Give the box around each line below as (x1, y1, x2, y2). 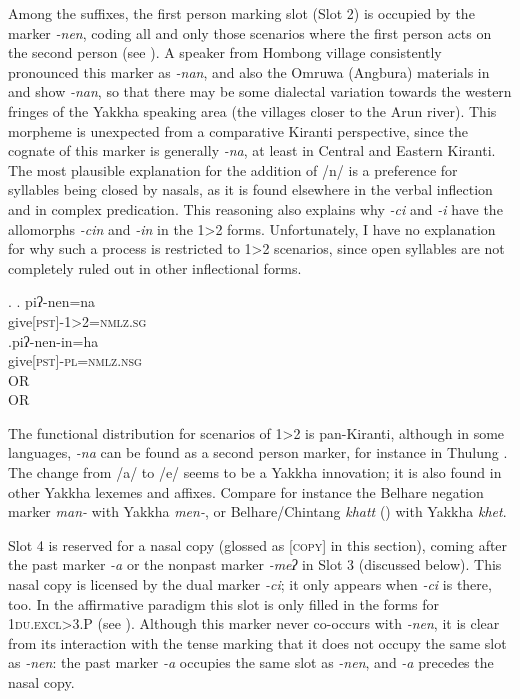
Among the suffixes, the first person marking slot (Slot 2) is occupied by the (8, 3, 475, 23)
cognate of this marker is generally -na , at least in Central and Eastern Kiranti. (8, 140, 496, 161)
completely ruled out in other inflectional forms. (8, 257, 302, 278)
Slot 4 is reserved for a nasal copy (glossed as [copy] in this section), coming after (8, 534, 508, 555)
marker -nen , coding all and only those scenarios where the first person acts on (8, 22, 492, 43)
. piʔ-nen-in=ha (8, 330, 99, 351)
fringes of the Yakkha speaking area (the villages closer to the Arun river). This (8, 100, 497, 121)
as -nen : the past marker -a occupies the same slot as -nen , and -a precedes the (8, 652, 494, 673)
